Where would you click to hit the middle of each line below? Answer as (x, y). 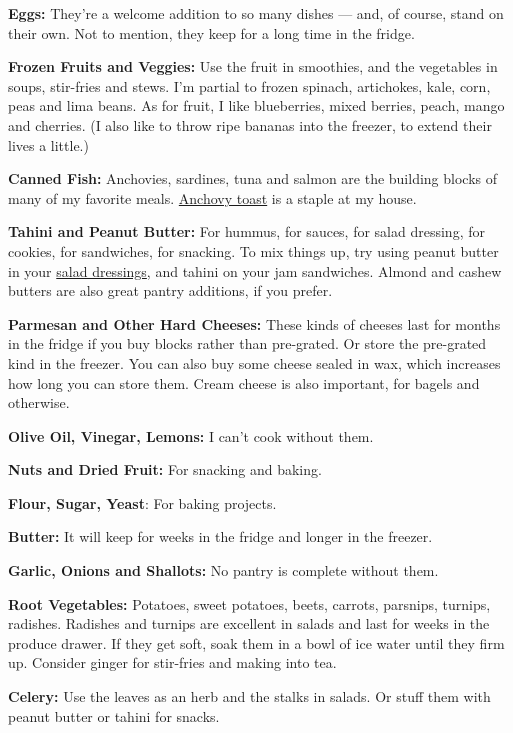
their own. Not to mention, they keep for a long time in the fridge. (211, 32)
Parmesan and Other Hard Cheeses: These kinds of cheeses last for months (254, 323)
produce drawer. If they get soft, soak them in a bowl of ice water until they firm (256, 642)
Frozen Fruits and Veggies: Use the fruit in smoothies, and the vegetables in (253, 66)
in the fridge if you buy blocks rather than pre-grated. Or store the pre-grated (247, 343)
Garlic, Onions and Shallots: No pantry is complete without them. (223, 570)
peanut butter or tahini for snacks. (114, 715)
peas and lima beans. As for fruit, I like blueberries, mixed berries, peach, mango (256, 105)
